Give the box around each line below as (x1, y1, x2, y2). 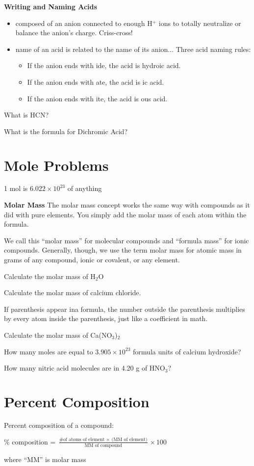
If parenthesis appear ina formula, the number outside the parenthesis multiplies (4, 303, 245, 314)
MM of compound (84, 443, 122, 448)
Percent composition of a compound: (4, 419, 114, 430)
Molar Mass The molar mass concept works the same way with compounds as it (4, 200, 250, 210)
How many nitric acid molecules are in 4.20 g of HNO (4, 363, 165, 373)
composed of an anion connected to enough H (15, 18, 152, 28)
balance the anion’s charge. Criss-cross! (15, 27, 133, 38)
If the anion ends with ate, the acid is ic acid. (27, 76, 164, 87)
